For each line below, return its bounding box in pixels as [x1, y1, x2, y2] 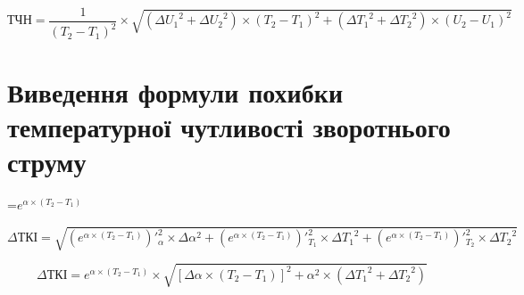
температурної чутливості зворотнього [7, 108, 451, 144]
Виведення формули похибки [7, 73, 344, 110]
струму [7, 143, 87, 179]
